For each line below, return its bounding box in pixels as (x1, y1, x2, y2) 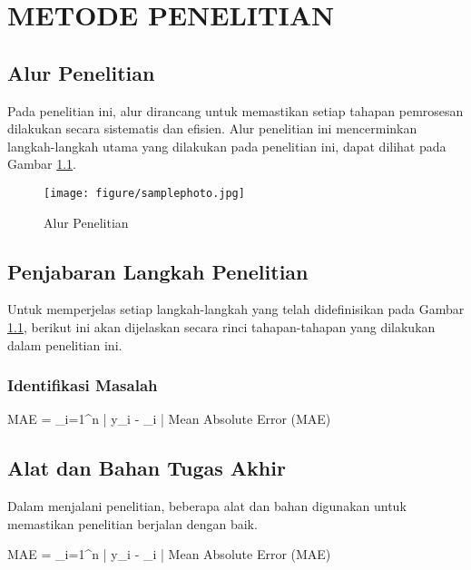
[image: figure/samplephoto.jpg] (44, 186, 245, 200)
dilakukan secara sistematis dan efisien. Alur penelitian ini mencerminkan (7, 119, 417, 138)
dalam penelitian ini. (7, 335, 123, 354)
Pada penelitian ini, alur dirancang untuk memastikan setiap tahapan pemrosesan (7, 101, 464, 120)
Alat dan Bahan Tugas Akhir (7, 454, 286, 482)
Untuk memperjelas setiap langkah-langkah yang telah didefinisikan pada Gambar (7, 300, 465, 319)
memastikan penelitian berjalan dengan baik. (7, 514, 258, 533)
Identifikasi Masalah (7, 374, 158, 397)
